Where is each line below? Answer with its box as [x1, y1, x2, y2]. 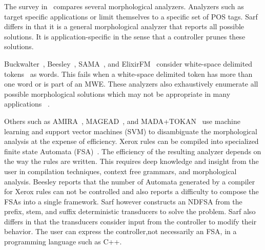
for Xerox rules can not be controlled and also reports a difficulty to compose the [4, 186, 259, 197]
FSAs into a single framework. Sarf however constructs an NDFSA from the [4, 196, 242, 206]
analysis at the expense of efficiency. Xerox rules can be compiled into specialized [4, 136, 259, 147]
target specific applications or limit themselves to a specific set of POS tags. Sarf [4, 11, 258, 22]
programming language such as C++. [4, 236, 122, 247]
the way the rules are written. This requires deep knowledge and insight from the [4, 156, 259, 166]
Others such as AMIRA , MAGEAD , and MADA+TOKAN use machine [4, 115, 240, 126]
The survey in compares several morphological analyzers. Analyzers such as [4, 1, 244, 11]
